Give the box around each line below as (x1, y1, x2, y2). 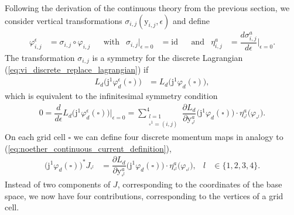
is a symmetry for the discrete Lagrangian (92, 51, 243, 63)
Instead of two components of (5, 178, 111, 190)
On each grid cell (5, 130, 66, 142)
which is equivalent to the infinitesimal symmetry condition (5, 90, 218, 102)
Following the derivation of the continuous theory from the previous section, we (5, 2, 290, 13)
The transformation (5, 51, 75, 63)
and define (173, 14, 210, 26)
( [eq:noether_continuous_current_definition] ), (5, 142, 172, 154)
